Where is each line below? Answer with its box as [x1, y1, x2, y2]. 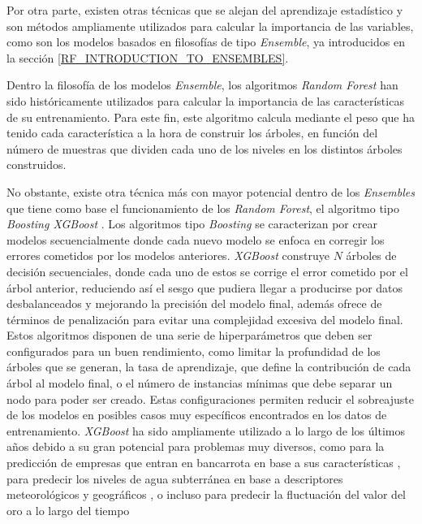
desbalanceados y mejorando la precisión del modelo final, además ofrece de [6, 295, 382, 312]
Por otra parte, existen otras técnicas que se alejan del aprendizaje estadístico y [6, 2, 403, 18]
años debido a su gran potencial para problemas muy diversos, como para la [6, 438, 385, 455]
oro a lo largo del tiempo [6, 501, 130, 518]
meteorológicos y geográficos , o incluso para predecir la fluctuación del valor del [6, 486, 407, 503]
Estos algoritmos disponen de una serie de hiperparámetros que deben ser [6, 327, 372, 344]
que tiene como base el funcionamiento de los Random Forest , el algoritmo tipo [6, 199, 399, 216]
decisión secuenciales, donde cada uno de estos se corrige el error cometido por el [6, 262, 408, 279]
